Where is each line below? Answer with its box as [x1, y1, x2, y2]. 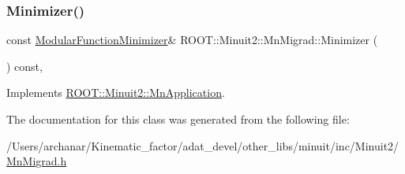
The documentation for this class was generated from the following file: [6, 111, 350, 127]
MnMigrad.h [6, 153, 67, 169]
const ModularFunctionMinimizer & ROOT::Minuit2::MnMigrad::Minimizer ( [6, 31, 378, 48]
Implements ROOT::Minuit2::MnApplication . [6, 84, 225, 101]
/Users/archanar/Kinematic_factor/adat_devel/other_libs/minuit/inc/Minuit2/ [6, 137, 399, 154]
